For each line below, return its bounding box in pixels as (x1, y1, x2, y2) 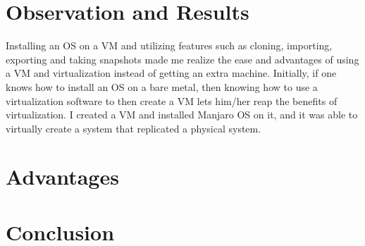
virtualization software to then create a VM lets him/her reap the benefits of (6, 93, 338, 108)
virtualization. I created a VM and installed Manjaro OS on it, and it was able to (6, 107, 358, 122)
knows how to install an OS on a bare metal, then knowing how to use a (6, 79, 318, 94)
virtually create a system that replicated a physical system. (6, 121, 261, 135)
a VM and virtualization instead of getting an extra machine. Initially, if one (6, 66, 337, 80)
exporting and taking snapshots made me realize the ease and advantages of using (6, 51, 359, 66)
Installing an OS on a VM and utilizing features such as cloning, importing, (6, 38, 333, 53)
